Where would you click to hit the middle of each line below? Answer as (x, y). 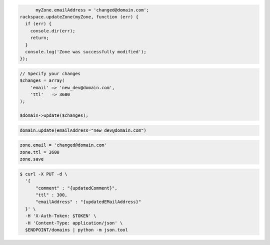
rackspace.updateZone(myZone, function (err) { (79, 17)
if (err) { (38, 24)
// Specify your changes (50, 73)
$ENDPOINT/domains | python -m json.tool (77, 230)
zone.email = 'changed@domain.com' (63, 145)
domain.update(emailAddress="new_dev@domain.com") (83, 130)
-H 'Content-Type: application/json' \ (74, 223)
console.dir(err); (53, 31)
